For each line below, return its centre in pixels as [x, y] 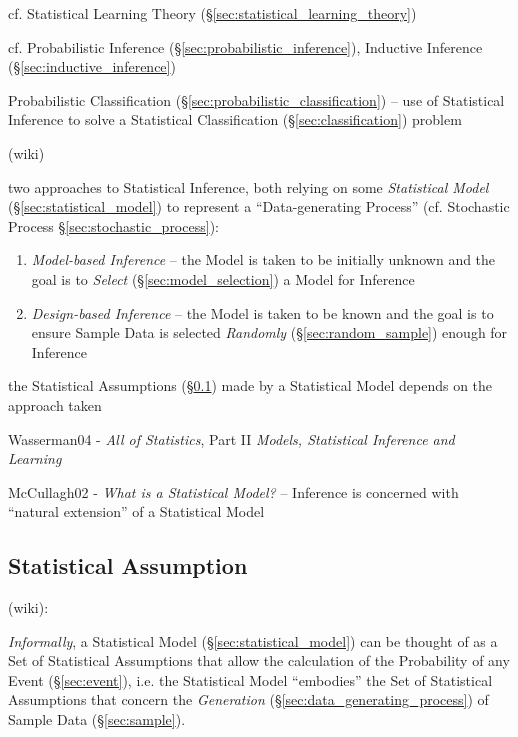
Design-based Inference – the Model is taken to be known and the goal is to [262, 312]
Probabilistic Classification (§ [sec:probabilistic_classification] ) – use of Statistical [256, 99]
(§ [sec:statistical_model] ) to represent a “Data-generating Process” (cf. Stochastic [259, 206]
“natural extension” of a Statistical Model [136, 511]
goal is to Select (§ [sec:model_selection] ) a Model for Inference [223, 278]
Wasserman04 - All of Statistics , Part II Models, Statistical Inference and [231, 438]
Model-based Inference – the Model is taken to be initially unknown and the [263, 259]
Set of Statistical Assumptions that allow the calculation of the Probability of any [259, 660]
